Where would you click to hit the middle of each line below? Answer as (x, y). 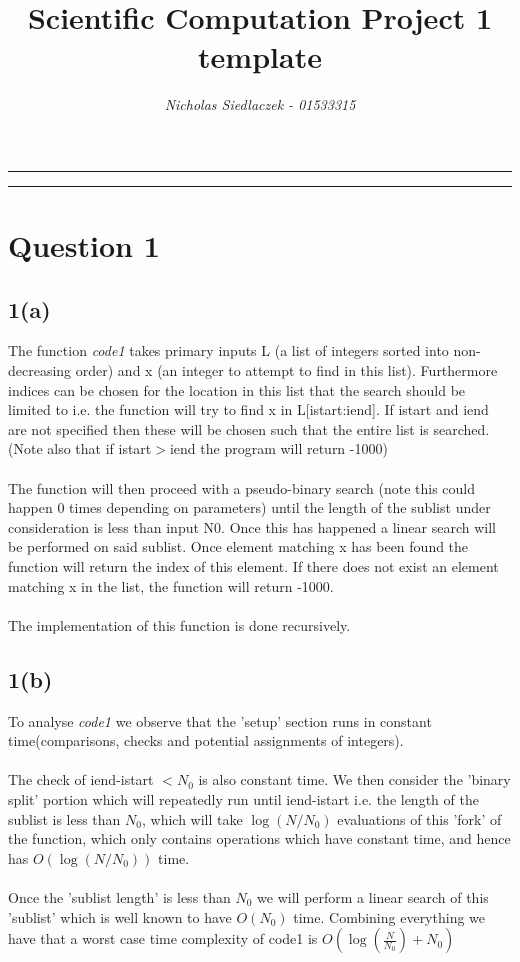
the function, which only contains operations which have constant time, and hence (259, 838)
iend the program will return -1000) (278, 448)
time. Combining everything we (389, 916)
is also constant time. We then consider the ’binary (354, 779)
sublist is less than (64, 818)
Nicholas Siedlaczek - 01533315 (260, 104)
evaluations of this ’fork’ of (419, 818)
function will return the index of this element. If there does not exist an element (253, 566)
